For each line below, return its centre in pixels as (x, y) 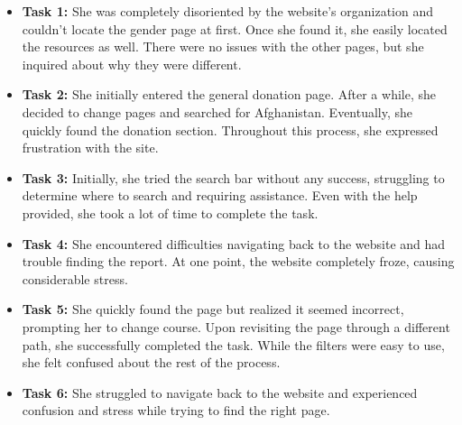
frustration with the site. (90, 148)
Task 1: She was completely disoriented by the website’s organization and (228, 11)
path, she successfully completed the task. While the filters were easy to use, (233, 344)
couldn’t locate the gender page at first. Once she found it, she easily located (235, 28)
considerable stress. (75, 278)
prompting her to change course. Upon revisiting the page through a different (236, 326)
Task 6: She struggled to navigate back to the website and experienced (220, 392)
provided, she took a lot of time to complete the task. (170, 212)
